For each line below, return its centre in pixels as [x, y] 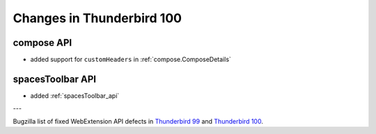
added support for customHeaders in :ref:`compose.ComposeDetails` [131, 60]
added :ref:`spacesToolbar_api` [75, 95]
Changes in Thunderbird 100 [97, 18]
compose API [42, 43]
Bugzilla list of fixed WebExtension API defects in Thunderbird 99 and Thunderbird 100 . [138, 121]
